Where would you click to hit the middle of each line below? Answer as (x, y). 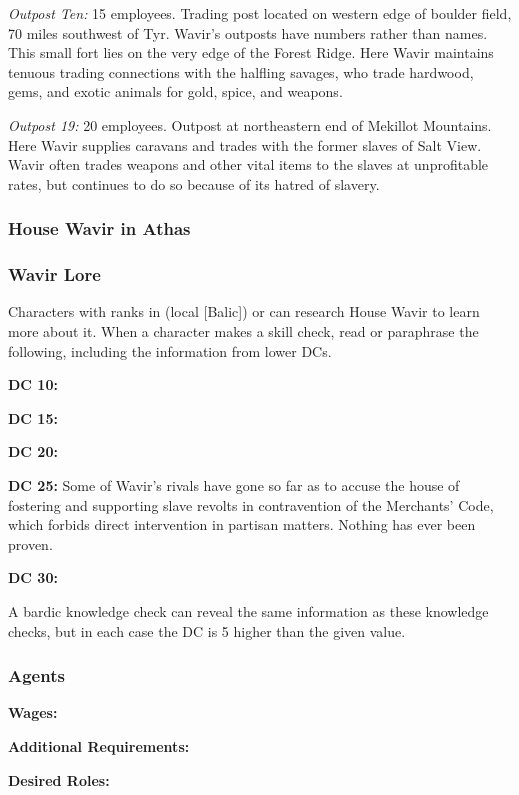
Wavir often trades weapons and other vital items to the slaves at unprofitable (248, 164)
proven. (30, 543)
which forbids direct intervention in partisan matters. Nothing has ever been (242, 524)
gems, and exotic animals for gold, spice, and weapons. (175, 91)
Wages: (33, 712)
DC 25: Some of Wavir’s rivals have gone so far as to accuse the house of (234, 484)
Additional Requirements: (99, 745)
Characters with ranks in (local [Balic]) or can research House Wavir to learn (244, 311)
